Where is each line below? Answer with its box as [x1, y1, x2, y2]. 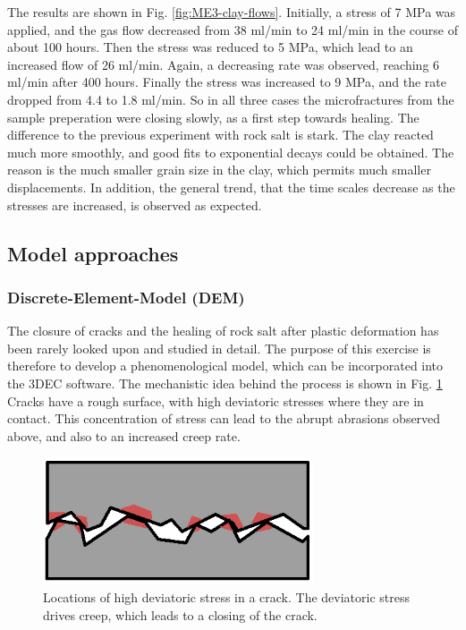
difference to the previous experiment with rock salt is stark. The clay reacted [7, 125, 434, 144]
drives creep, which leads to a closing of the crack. [43, 605, 318, 624]
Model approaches [7, 239, 179, 267]
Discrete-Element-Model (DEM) [7, 285, 245, 308]
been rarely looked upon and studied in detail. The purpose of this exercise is [7, 338, 431, 357]
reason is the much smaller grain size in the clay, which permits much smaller [7, 160, 431, 179]
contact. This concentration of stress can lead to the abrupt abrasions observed [7, 409, 441, 428]
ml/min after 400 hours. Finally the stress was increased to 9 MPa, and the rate [7, 72, 447, 91]
